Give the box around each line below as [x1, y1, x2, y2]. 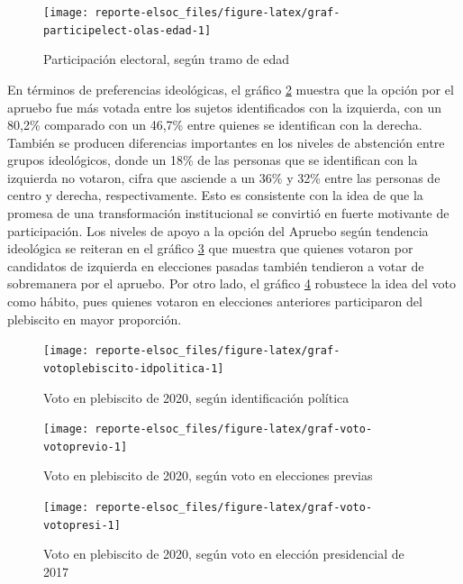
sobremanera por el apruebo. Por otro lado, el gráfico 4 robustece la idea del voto [7, 274, 457, 293]
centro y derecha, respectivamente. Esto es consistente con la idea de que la [7, 186, 423, 205]
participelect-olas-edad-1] [43, 23, 212, 37]
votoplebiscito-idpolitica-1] [43, 361, 224, 375]
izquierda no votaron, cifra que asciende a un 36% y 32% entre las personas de [7, 168, 440, 187]
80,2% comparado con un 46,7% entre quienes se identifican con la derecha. [7, 115, 422, 134]
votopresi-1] [43, 518, 121, 532]
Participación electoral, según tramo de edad [43, 50, 289, 68]
